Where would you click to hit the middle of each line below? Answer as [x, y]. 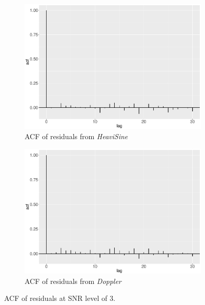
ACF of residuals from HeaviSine [76, 136]
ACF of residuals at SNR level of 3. [60, 298]
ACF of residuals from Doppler [73, 281]
